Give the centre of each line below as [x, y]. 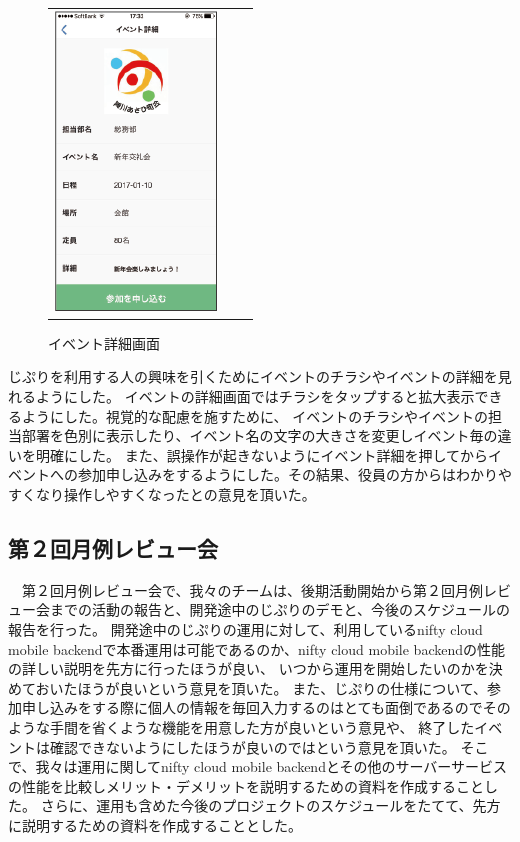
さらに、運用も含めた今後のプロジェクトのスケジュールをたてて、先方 [270, 805]
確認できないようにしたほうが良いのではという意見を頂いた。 [252, 746]
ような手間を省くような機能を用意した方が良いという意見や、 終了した [241, 726]
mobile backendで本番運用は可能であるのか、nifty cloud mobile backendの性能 [256, 648]
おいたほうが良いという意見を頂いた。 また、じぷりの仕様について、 [261, 687]
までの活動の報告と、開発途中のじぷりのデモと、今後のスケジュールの [279, 609]
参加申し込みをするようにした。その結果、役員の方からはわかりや [294, 474]
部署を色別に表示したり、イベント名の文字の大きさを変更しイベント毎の [259, 435]
